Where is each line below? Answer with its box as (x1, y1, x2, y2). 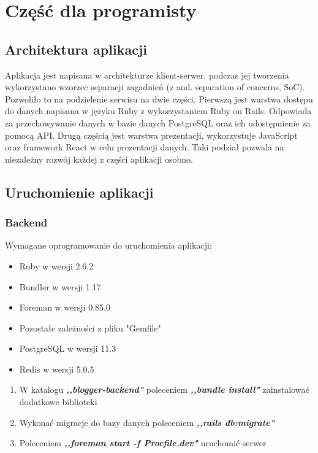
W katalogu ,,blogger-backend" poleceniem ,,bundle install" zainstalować (19, 383, 309, 396)
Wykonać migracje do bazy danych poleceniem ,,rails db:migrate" (19, 416, 274, 428)
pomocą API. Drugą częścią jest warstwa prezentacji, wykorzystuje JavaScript (5, 128, 298, 141)
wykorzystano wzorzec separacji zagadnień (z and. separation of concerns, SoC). (5, 80, 305, 93)
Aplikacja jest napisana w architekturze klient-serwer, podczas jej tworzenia (5, 68, 289, 81)
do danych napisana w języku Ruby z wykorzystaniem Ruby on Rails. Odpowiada (5, 104, 312, 117)
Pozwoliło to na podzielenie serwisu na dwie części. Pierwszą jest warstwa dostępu (5, 92, 313, 105)
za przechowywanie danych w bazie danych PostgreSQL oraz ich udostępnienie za (5, 116, 311, 129)
